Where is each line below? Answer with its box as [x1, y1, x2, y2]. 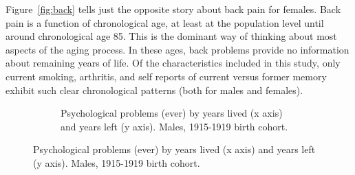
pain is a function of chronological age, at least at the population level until [6, 15, 324, 30]
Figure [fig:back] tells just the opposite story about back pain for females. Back [6, 2, 341, 16]
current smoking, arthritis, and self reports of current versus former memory [6, 69, 327, 83]
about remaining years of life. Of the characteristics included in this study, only [6, 56, 341, 70]
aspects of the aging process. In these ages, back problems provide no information [6, 42, 349, 56]
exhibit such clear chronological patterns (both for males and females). [6, 82, 303, 97]
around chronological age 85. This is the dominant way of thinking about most [6, 29, 337, 43]
